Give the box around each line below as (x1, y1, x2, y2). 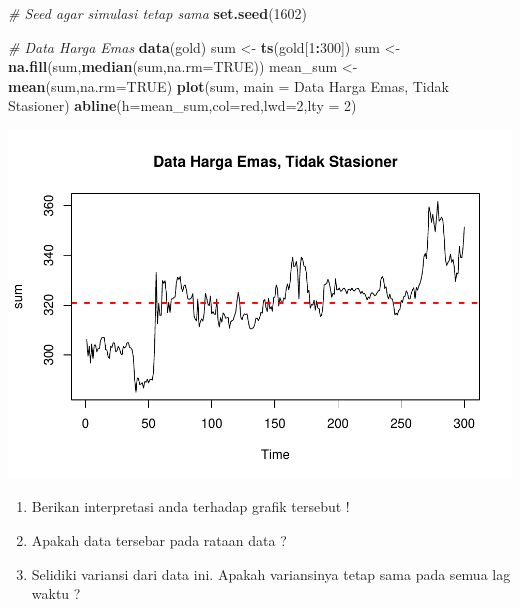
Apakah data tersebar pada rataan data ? (31, 530, 287, 551)
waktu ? (31, 583, 81, 604)
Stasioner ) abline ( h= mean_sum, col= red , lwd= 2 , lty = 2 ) (8, 95, 357, 116)
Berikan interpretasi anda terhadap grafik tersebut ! (31, 496, 350, 517)
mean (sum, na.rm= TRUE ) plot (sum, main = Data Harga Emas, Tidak (8, 75, 449, 96)
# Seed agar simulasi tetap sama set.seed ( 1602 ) (8, 3, 308, 23)
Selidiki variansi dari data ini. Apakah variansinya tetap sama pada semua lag (31, 563, 511, 584)
